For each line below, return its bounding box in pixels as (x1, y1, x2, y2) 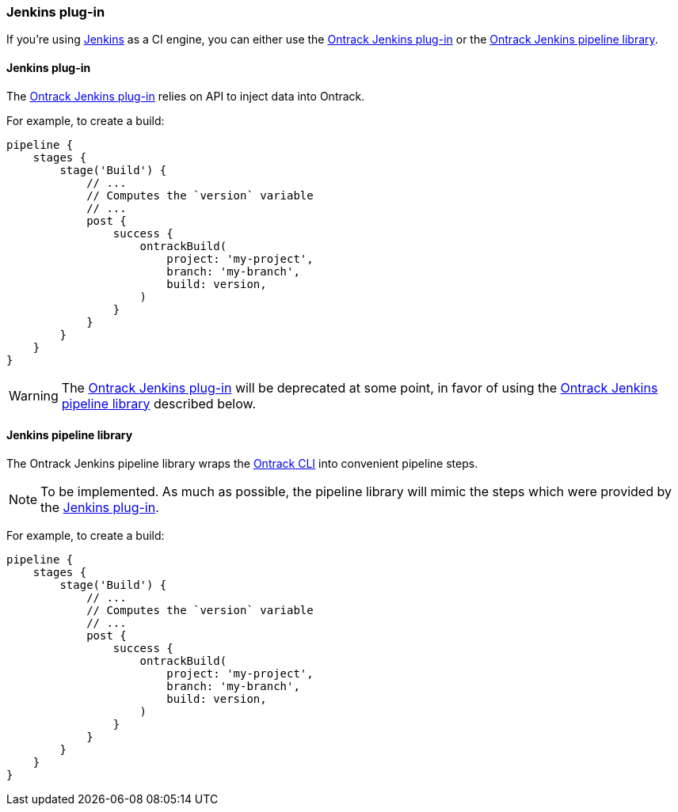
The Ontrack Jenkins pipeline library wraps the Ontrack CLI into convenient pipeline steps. (6, 456, 478, 470)
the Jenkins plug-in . (40, 499, 159, 515)
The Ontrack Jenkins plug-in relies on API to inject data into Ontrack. (6, 89, 365, 103)
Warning (9, 387, 59, 404)
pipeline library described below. (61, 395, 256, 412)
